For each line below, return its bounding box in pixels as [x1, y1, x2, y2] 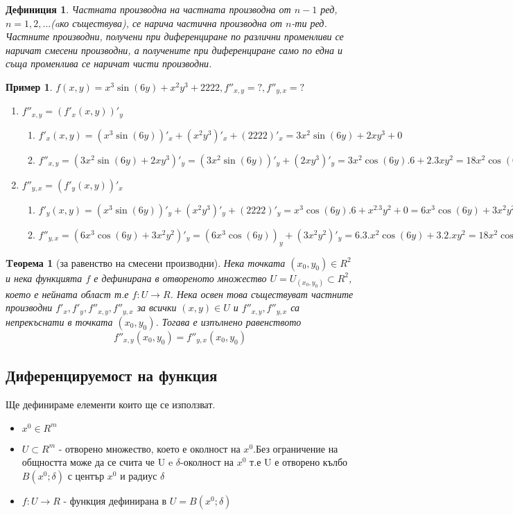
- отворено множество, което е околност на [58, 441, 241, 455]
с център [67, 468, 105, 482]
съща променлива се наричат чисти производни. [6, 56, 212, 71]
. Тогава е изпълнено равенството [155, 314, 302, 329]
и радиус [120, 468, 157, 482]
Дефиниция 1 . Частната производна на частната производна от [6, 2, 291, 16]
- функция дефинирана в [63, 493, 167, 507]
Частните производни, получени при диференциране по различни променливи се [6, 29, 344, 44]
